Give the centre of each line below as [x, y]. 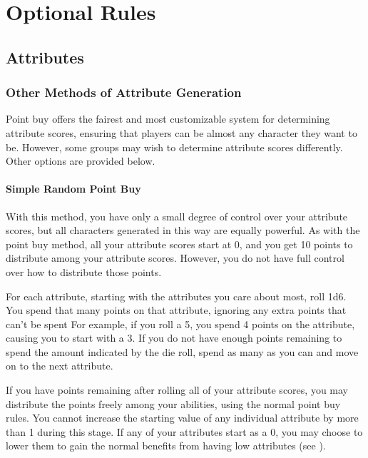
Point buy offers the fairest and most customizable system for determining [168, 119]
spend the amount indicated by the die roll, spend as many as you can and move [182, 351]
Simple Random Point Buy [73, 189]
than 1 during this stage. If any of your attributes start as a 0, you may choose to [184, 431]
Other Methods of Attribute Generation [124, 92]
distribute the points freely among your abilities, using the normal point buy [173, 403]
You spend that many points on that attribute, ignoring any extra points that [176, 310]
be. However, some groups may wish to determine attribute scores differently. [174, 147]
